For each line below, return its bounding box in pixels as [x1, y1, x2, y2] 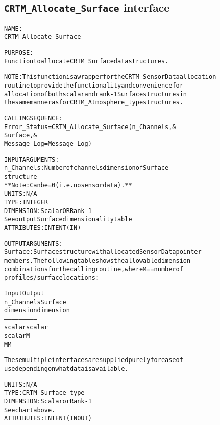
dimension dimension [4, 307, 70, 314]
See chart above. [4, 406, 56, 414]
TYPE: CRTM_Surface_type [4, 389, 85, 397]
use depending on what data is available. [4, 365, 129, 373]
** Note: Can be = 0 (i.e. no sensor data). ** [4, 181, 132, 189]
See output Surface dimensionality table [4, 216, 132, 223]
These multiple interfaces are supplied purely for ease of [4, 356, 183, 364]
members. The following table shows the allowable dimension [4, 257, 191, 264]
